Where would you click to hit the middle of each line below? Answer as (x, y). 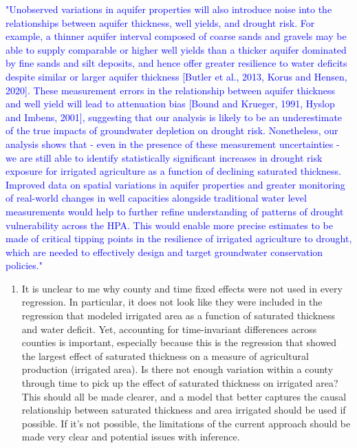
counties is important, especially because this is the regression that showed (179, 342)
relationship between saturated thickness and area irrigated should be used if (184, 410)
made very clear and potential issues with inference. (131, 437)
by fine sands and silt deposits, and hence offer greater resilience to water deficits (176, 63)
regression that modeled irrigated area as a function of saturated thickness (178, 316)
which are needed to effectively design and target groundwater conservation (164, 252)
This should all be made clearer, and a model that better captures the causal (184, 396)
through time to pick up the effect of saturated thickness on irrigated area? (180, 383)
